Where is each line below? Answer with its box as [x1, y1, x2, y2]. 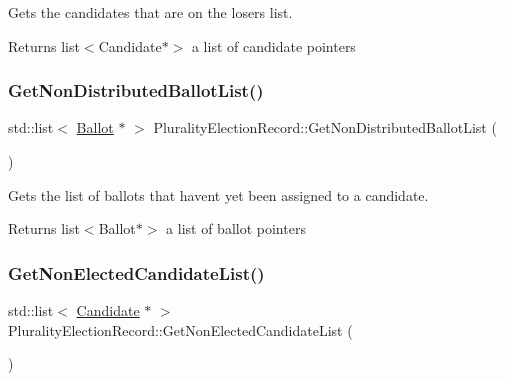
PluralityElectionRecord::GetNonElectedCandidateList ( [8, 319, 353, 340]
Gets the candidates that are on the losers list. [8, 2, 293, 22]
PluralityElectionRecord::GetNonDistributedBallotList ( [153, 117, 497, 138]
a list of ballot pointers [166, 218, 306, 239]
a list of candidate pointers [191, 35, 356, 56]
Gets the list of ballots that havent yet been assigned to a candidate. [8, 184, 429, 205]
